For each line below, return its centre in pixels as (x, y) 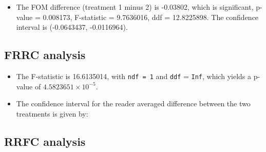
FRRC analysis (45, 55)
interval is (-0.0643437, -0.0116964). (72, 27)
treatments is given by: (52, 113)
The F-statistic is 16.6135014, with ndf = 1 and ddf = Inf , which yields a (134, 76)
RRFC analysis (45, 141)
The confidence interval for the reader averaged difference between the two (133, 103)
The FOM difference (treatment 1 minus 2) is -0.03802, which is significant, (135, 7)
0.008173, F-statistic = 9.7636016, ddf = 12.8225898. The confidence (151, 17)
